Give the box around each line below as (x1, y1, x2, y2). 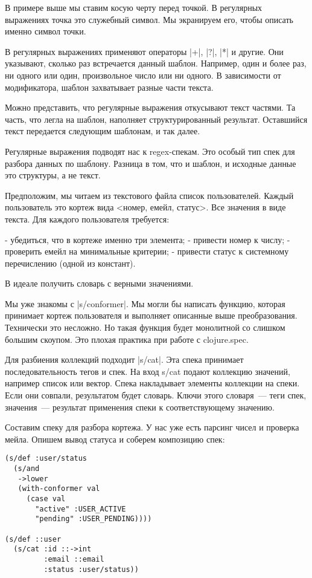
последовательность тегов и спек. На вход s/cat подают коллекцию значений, (5, 365, 290, 377)
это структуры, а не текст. (5, 169, 101, 181)
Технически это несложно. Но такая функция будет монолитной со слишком (5, 321, 285, 334)
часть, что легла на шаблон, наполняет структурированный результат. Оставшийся (5, 112, 308, 125)
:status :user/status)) (43, 565, 139, 574)
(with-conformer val (18, 484, 100, 493)
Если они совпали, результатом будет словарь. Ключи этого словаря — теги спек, (5, 389, 307, 401)
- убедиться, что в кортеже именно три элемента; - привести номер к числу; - (5, 233, 290, 245)
